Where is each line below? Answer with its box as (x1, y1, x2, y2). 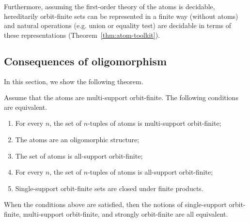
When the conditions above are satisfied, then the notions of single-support (4, 199, 227, 209)
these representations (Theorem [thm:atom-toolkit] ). (4, 30, 160, 40)
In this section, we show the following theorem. (4, 76, 143, 86)
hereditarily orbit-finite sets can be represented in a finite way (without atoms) (4, 11, 238, 21)
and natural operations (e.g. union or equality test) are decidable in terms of (4, 20, 232, 30)
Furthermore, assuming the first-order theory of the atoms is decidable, (4, 1, 215, 11)
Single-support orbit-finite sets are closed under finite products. (15, 183, 203, 193)
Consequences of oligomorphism (4, 53, 167, 68)
